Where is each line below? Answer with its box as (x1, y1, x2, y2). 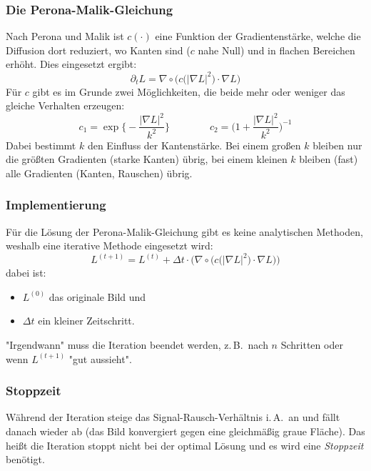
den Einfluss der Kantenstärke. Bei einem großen (87, 137, 301, 152)
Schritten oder (280, 337, 343, 352)
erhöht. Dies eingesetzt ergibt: (6, 56, 137, 71)
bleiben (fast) (299, 152, 358, 167)
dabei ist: (6, 265, 46, 280)
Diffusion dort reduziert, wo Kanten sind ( (6, 42, 190, 57)
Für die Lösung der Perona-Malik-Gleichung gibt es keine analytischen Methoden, (6, 224, 363, 239)
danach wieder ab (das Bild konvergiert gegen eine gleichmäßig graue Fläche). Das (6, 424, 365, 439)
